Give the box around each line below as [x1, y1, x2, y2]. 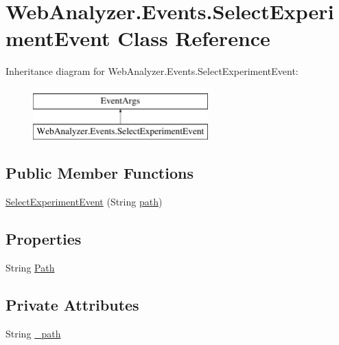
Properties [5, 228, 82, 249]
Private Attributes [5, 294, 139, 315]
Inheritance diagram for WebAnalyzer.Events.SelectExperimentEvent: [5, 64, 299, 78]
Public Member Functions [5, 162, 194, 183]
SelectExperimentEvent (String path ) [5, 194, 163, 209]
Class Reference [117, 24, 270, 52]
